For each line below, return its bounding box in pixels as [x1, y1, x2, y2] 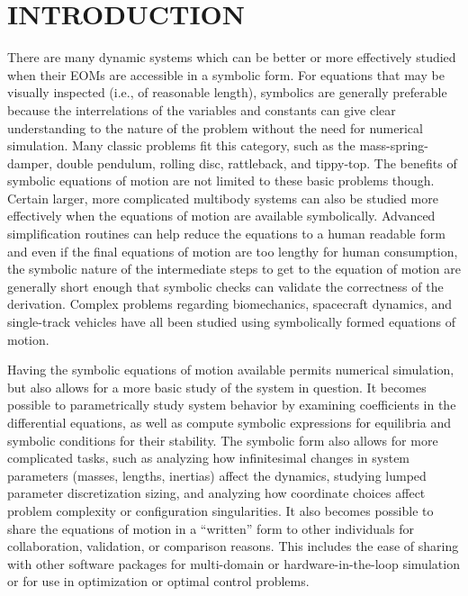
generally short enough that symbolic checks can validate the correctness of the [7, 276, 444, 295]
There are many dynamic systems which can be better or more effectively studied [7, 48, 456, 67]
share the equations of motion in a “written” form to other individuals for [7, 519, 414, 537]
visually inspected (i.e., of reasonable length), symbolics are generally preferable [7, 83, 447, 102]
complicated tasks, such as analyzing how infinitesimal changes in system [7, 448, 410, 467]
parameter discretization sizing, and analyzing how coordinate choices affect [7, 483, 426, 502]
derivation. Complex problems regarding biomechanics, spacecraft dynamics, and [7, 294, 453, 313]
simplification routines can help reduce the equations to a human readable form [7, 224, 445, 243]
